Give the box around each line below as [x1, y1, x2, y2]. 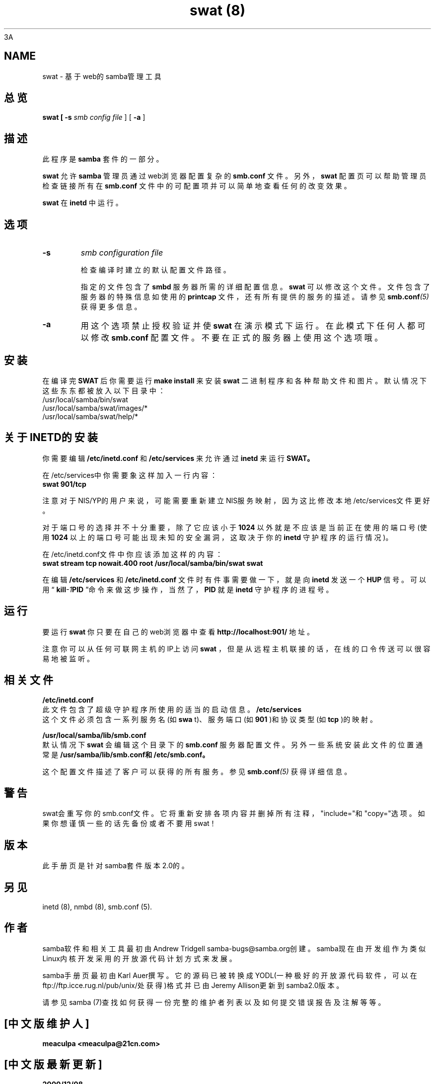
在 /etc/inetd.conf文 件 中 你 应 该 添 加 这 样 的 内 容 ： [42, 549, 222, 558]
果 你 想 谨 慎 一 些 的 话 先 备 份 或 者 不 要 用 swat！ [42, 819, 217, 828]
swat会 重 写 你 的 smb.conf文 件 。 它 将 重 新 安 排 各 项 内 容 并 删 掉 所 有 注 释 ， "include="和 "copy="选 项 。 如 [42, 809, 425, 818]
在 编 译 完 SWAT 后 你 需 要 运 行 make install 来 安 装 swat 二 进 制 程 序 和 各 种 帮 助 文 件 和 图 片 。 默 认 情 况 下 [42, 376, 427, 385]
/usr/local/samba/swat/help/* [42, 412, 139, 421]
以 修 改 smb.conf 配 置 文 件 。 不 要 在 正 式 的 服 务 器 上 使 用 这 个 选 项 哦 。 [80, 333, 383, 343]
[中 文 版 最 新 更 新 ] [4, 1058, 102, 1071]
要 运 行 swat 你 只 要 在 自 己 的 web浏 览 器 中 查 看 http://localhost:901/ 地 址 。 [42, 627, 314, 636]
